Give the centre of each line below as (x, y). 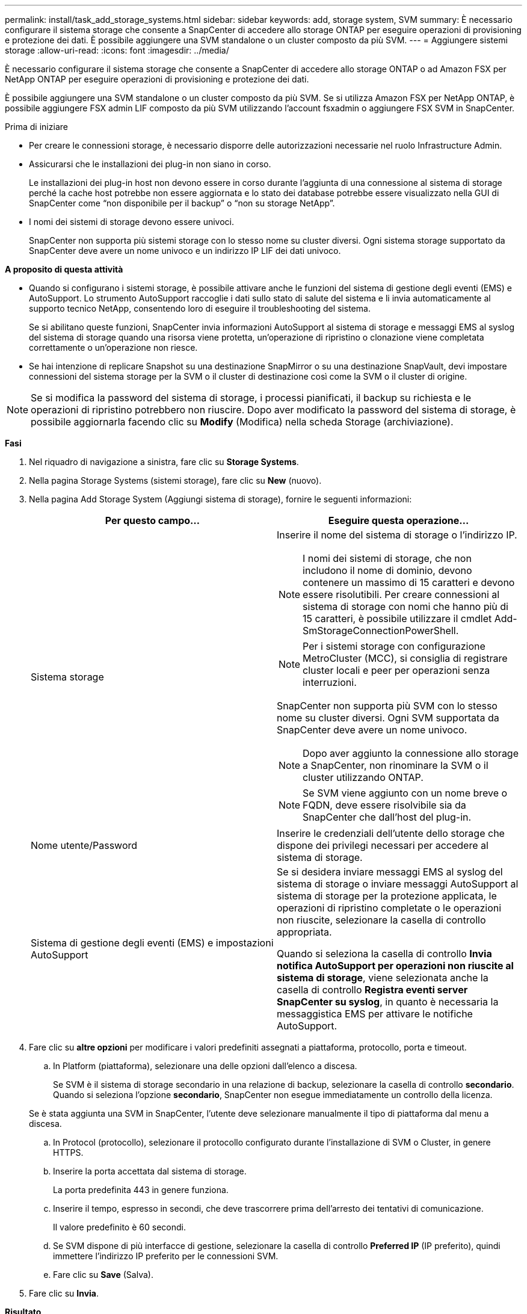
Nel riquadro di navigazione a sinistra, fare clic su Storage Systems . (164, 462)
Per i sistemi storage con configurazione (394, 646)
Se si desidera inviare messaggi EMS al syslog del (390, 872)
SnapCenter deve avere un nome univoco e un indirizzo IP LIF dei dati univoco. (185, 251)
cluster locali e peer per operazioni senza (396, 670)
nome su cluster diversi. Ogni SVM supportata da (388, 718)
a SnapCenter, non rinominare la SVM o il (396, 765)
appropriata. (304, 932)
